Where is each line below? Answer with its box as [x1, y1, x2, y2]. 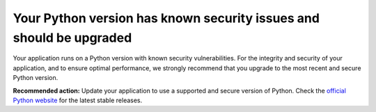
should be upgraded [13, 30, 132, 45]
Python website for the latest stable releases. [13, 96, 143, 104]
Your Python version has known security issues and [13, 10, 320, 26]
